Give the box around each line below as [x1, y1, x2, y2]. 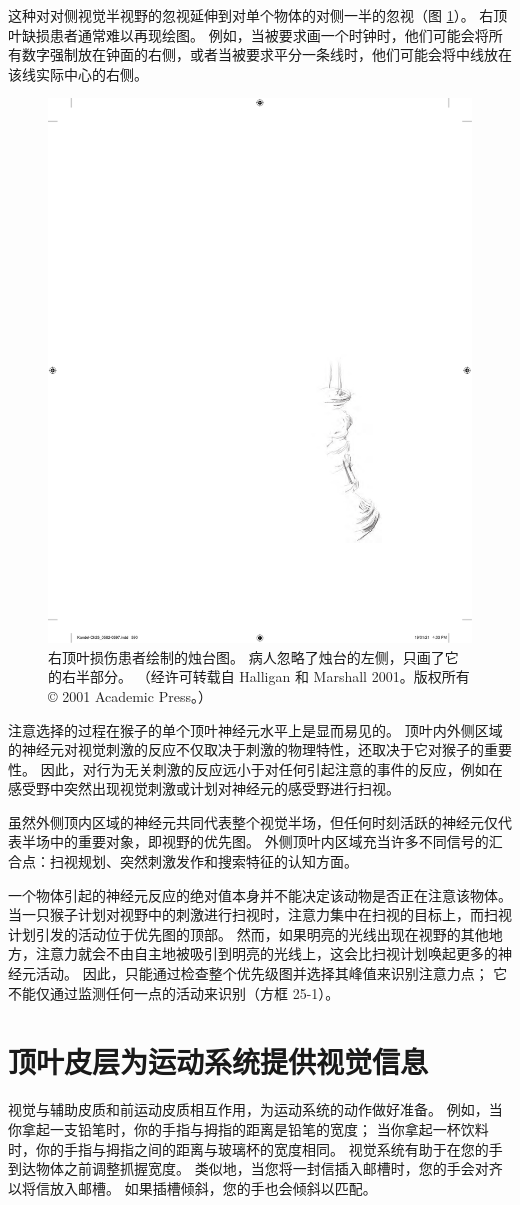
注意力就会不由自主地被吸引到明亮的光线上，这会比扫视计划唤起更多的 [35, 943, 498, 964]
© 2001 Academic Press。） [48, 685, 212, 706]
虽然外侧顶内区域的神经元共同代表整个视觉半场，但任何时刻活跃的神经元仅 [8, 811, 498, 832]
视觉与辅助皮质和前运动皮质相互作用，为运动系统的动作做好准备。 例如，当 [8, 1099, 503, 1120]
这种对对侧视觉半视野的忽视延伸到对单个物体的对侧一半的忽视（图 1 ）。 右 [8, 5, 494, 25]
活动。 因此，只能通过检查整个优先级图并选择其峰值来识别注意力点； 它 [35, 963, 508, 984]
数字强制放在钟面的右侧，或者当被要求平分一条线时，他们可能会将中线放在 [21, 44, 512, 65]
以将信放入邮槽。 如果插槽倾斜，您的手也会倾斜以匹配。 [8, 1177, 377, 1198]
